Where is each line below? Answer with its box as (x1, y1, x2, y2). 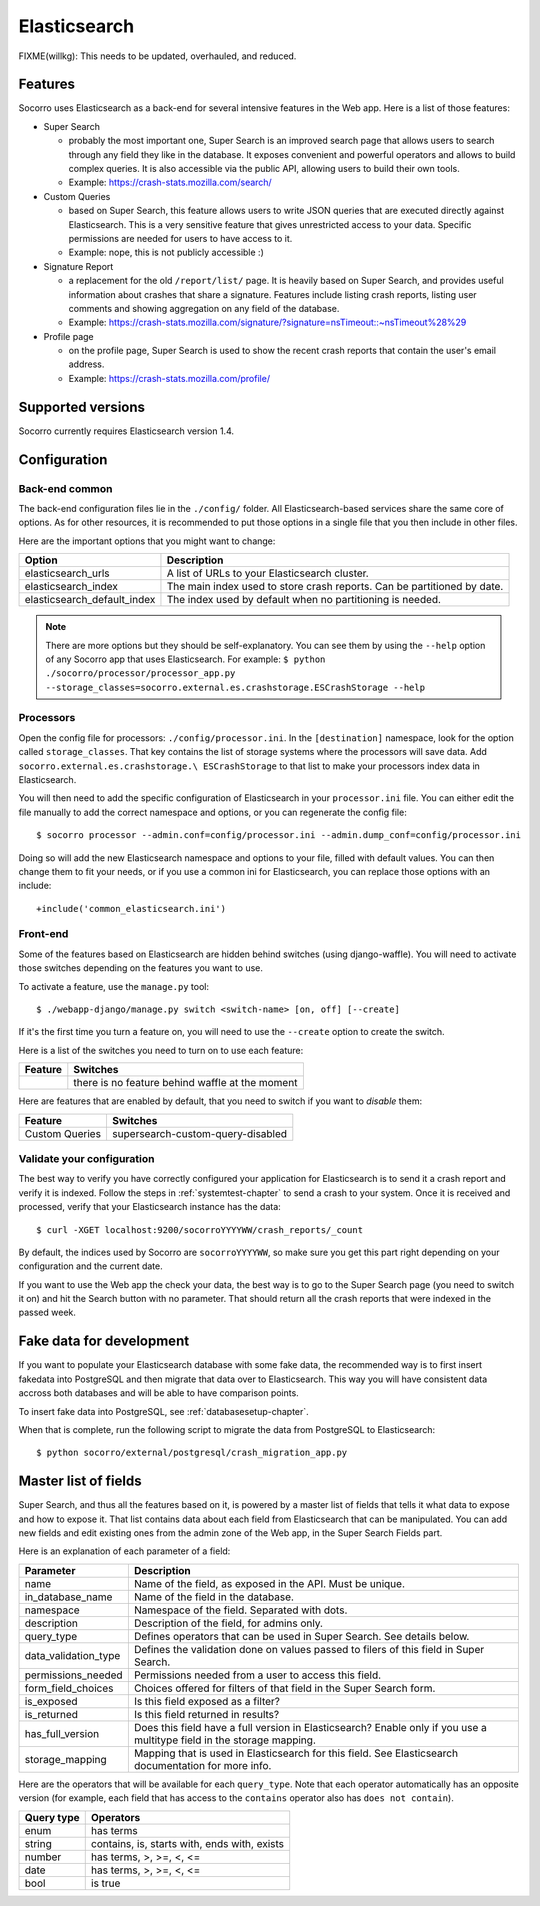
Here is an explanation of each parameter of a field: (18, 1545, 231, 1557)
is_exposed (24, 1694, 79, 1708)
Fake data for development (18, 1333, 190, 1350)
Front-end (18, 927, 69, 941)
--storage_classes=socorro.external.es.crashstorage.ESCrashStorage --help (45, 681, 425, 693)
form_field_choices (24, 1681, 114, 1695)
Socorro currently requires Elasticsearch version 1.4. (18, 425, 235, 437)
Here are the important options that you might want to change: (18, 535, 276, 547)
